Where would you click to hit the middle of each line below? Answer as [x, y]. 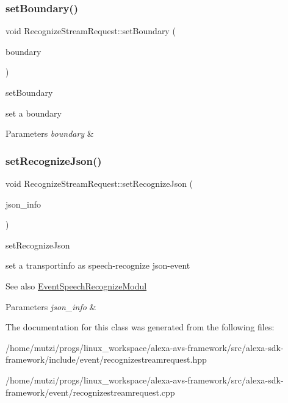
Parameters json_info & [51, 306]
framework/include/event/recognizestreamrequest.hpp [106, 359]
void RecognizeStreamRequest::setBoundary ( [91, 31]
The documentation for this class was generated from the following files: [140, 327]
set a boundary [34, 113]
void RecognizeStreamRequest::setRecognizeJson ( [99, 183]
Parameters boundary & [50, 133]
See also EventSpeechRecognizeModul [76, 285]
